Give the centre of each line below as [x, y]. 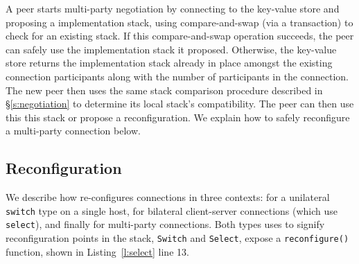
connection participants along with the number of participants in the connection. [177, 76]
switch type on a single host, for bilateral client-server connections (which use [172, 210]
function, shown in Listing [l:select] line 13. [97, 251]
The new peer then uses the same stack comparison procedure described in [164, 90]
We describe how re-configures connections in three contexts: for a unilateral [168, 197]
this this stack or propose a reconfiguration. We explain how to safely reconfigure [178, 117]
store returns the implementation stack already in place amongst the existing [169, 63]
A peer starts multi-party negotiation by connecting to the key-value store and [173, 8]
